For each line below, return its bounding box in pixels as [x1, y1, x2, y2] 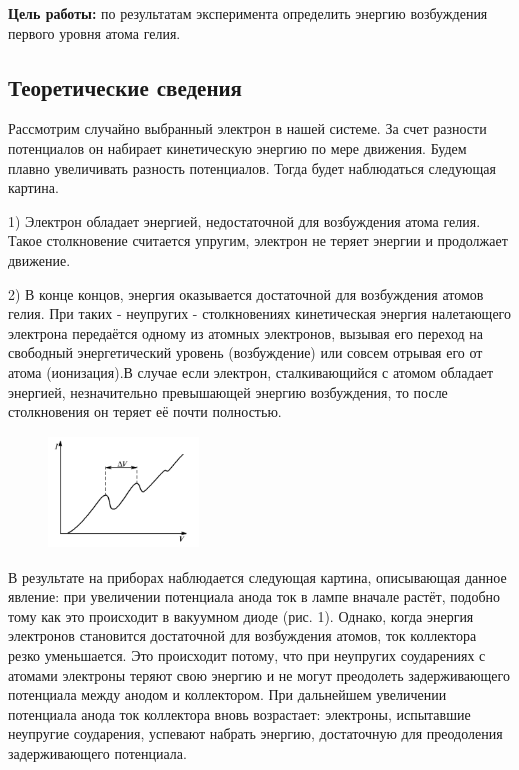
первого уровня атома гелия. [8, 22, 181, 43]
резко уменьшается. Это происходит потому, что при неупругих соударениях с [8, 645, 486, 666]
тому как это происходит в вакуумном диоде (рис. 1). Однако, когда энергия [8, 605, 474, 626]
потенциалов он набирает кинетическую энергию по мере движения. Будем [8, 137, 467, 158]
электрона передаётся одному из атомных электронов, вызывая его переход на [8, 322, 483, 343]
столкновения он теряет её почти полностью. [8, 401, 282, 422]
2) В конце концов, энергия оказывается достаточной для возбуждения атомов [8, 283, 484, 304]
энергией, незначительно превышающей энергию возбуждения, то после [8, 381, 448, 402]
